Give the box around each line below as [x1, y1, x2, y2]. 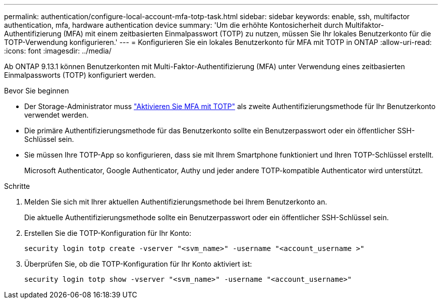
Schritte [4, 182, 30, 190]
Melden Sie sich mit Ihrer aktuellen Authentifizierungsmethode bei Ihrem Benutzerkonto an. [24, 197, 327, 206]
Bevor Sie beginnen [4, 86, 69, 95]
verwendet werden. [24, 111, 89, 119]
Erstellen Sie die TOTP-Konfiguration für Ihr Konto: [24, 229, 192, 237]
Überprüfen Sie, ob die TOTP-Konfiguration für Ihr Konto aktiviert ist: [24, 260, 252, 268]
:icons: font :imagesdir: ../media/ [4, 46, 112, 55]
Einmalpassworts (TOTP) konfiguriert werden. [4, 71, 156, 79]
